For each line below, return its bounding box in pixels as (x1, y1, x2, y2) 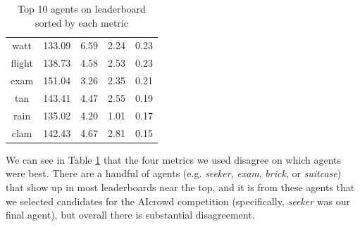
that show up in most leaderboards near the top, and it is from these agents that (6, 179, 355, 194)
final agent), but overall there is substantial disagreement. (6, 207, 255, 222)
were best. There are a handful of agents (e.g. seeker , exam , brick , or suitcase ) (6, 166, 342, 181)
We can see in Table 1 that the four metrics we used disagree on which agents (6, 152, 342, 167)
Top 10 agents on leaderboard (18, 1, 146, 15)
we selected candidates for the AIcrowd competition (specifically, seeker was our (6, 193, 350, 208)
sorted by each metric (35, 15, 128, 30)
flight (11, 56, 33, 70)
